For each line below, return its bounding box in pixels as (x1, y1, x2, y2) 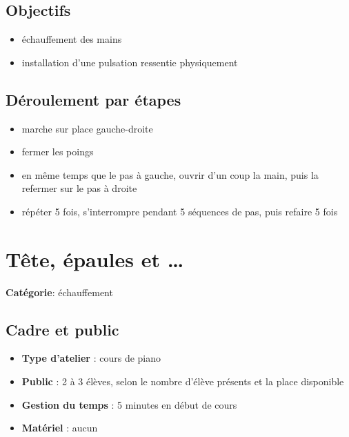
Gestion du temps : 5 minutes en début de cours (21, 397, 237, 411)
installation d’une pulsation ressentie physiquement (21, 55, 238, 69)
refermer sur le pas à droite (21, 181, 137, 195)
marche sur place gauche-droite (21, 121, 153, 135)
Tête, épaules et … (6, 244, 184, 273)
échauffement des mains (21, 32, 122, 46)
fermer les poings (21, 144, 94, 159)
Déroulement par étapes (6, 88, 181, 110)
